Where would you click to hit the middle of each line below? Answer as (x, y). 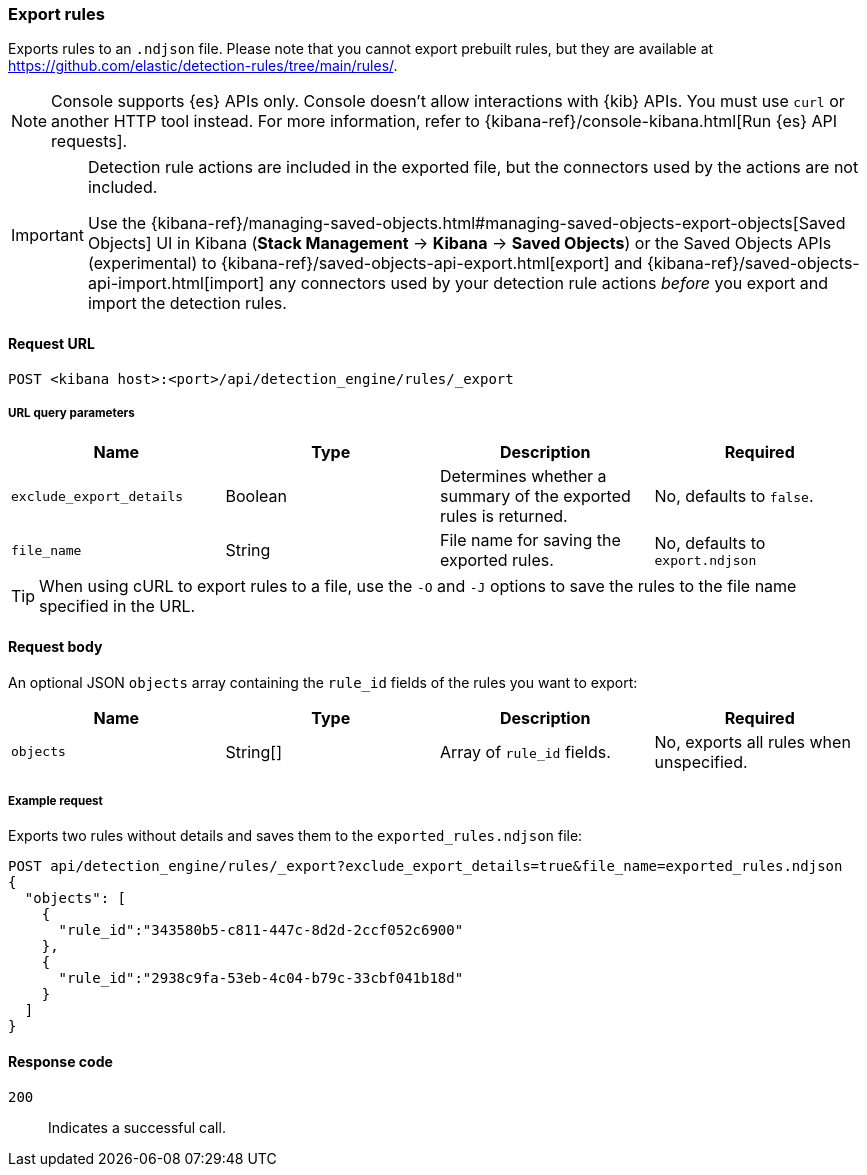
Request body (55, 646)
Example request (55, 800)
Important (47, 235)
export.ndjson (705, 560)
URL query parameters (71, 412)
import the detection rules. (187, 303)
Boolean (256, 496)
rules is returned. (504, 516)
